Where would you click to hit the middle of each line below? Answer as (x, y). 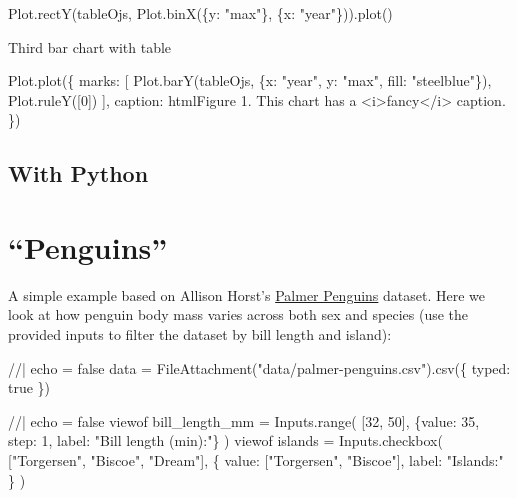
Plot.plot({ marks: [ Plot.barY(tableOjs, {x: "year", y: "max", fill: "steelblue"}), (250, 80)
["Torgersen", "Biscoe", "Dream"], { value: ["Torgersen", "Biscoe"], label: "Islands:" (256, 460)
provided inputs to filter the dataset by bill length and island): (200, 334)
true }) (29, 387)
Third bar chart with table (90, 46)
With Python (78, 173)
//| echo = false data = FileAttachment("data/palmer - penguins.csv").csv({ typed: (259, 367)
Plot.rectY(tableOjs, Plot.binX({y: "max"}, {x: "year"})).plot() (200, 13)
